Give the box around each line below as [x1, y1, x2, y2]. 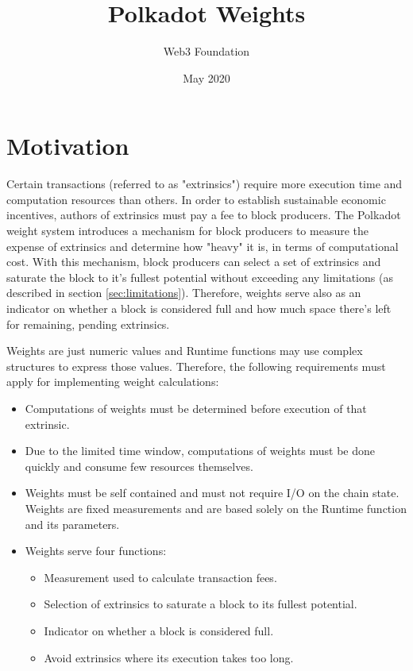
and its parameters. [25, 515, 120, 532]
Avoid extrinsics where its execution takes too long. [44, 649, 294, 665]
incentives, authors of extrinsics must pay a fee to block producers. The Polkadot [6, 206, 401, 223]
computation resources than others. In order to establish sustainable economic [6, 191, 386, 207]
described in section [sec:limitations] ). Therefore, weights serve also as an [6, 284, 361, 301]
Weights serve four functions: [25, 542, 167, 559]
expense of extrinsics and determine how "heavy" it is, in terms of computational [6, 237, 399, 254]
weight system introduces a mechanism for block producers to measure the [6, 222, 369, 239]
